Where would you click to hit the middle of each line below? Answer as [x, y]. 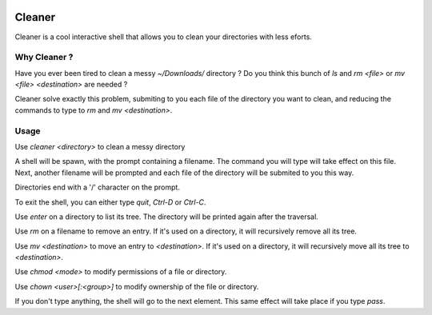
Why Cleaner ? [44, 58]
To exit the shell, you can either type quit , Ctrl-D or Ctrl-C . [110, 202]
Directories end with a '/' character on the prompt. [97, 187]
